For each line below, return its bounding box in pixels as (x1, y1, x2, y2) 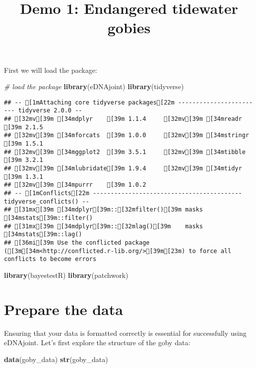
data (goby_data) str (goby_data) (4, 354, 108, 364)
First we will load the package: (4, 64, 97, 75)
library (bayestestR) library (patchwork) (4, 269, 128, 280)
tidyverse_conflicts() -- (4, 198, 89, 205)
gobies (107, 17, 151, 38)
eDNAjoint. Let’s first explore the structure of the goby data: (4, 337, 191, 348)
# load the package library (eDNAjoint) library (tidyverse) (4, 81, 184, 92)
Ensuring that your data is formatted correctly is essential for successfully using (4, 327, 247, 338)
